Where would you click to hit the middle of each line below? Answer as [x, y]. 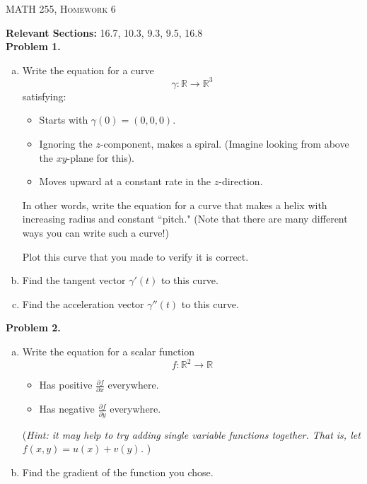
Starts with [64, 120]
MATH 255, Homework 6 [61, 8]
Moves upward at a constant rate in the [125, 181]
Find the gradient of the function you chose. [118, 472]
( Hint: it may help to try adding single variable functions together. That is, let [191, 434]
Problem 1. [33, 46]
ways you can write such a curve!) [95, 233]
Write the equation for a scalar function [109, 351]
